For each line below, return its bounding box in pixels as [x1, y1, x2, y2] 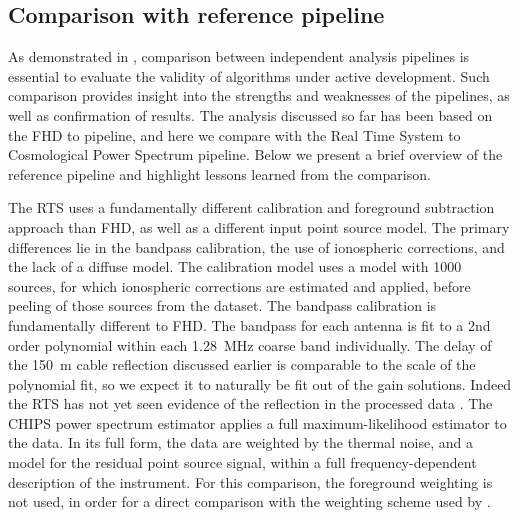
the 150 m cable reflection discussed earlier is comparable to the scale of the [8, 354, 476, 375]
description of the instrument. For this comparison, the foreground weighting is [8, 471, 493, 492]
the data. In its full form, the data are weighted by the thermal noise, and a [8, 432, 473, 453]
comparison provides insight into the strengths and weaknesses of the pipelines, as [8, 85, 510, 106]
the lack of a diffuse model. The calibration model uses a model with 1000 [8, 256, 462, 277]
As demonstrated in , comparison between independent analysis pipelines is [8, 46, 470, 67]
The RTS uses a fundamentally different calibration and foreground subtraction [8, 197, 495, 218]
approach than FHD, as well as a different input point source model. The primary [8, 216, 510, 237]
